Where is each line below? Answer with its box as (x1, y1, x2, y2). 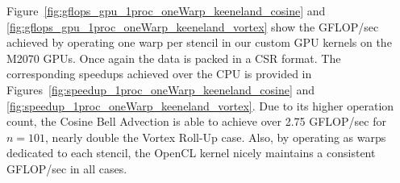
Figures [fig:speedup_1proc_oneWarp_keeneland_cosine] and (6, 81, 315, 98)
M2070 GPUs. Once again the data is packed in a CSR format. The (6, 49, 341, 66)
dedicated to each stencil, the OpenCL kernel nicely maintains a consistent (6, 144, 376, 161)
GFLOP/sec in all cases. (6, 160, 127, 177)
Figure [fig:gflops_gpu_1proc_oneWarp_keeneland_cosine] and (6, 2, 326, 19)
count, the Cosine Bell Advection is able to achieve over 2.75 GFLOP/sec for (6, 113, 386, 130)
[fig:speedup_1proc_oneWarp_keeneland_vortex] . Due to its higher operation (6, 97, 394, 114)
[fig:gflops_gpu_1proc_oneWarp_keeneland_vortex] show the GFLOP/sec (6, 18, 379, 35)
